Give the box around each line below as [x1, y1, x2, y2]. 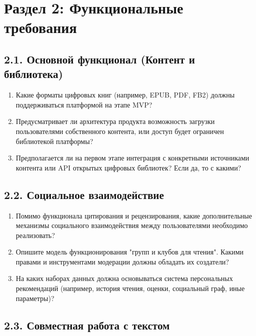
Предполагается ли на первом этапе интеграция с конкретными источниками [15, 152, 249, 163]
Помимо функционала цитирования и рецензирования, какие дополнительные [15, 210, 252, 220]
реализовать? [15, 229, 55, 240]
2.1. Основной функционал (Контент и [4, 51, 195, 66]
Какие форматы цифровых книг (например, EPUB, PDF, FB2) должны [15, 89, 235, 100]
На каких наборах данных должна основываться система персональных [15, 273, 233, 283]
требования [4, 17, 77, 37]
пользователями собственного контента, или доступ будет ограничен [15, 125, 224, 136]
